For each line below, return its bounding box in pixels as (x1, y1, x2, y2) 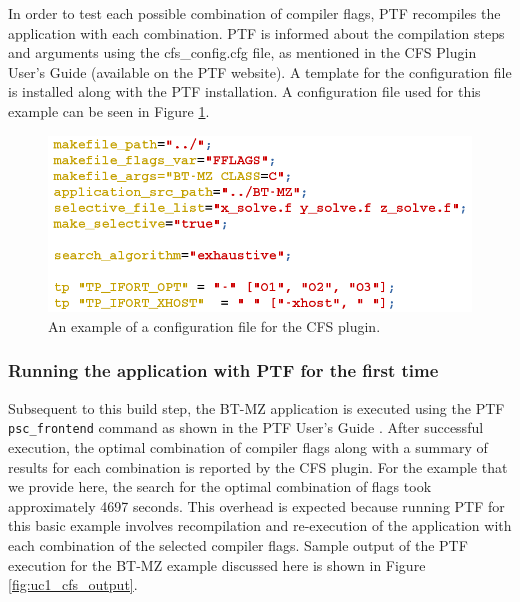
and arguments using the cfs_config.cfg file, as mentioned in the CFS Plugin (8, 42, 477, 63)
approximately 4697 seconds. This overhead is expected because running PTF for (8, 495, 505, 516)
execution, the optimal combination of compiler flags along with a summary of (8, 436, 488, 457)
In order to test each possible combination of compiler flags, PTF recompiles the (8, 3, 501, 23)
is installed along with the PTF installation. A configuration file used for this (8, 81, 481, 102)
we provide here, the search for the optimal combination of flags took (8, 476, 432, 497)
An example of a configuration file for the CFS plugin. (48, 315, 381, 336)
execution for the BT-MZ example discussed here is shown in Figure (8, 554, 426, 575)
